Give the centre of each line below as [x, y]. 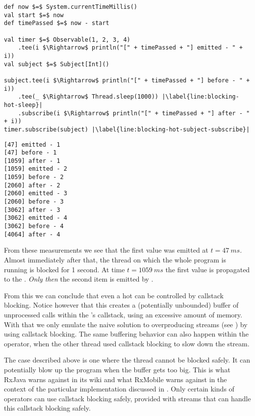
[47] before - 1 [30, 153]
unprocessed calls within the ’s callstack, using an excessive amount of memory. [123, 314]
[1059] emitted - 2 [36, 169]
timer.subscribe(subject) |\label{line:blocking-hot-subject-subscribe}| [127, 129]
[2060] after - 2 [32, 185]
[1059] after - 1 [32, 161]
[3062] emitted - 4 [36, 218]
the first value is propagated [208, 269]
